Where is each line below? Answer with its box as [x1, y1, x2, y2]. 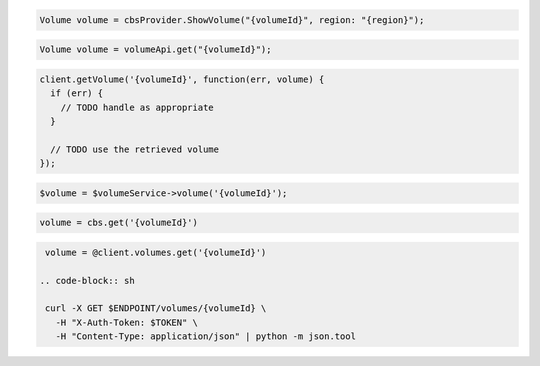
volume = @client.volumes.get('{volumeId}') [45, 246, 267, 258]
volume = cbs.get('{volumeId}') [39, 217, 199, 229]
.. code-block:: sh [39, 275, 135, 286]
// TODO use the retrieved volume [50, 143, 220, 155]
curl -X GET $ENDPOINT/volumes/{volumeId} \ [45, 303, 267, 314]
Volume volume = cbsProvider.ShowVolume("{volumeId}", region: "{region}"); [39, 14, 425, 25]
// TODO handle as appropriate [60, 101, 214, 113]
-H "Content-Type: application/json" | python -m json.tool [55, 331, 357, 342]
